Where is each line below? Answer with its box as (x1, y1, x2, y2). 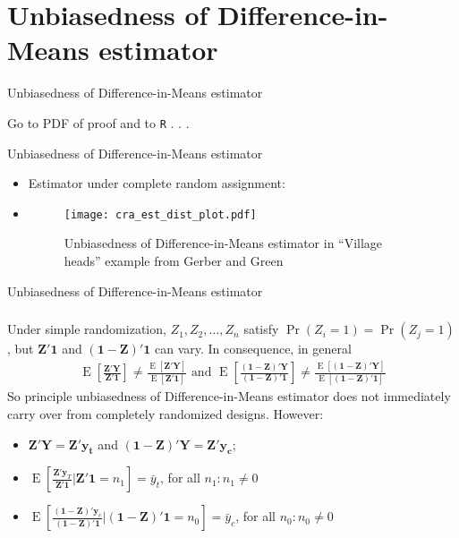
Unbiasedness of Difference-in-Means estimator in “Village (64, 234, 383, 252)
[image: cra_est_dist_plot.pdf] (64, 208, 257, 221)
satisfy (243, 320, 279, 338)
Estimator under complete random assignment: (28, 174, 285, 192)
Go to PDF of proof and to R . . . (7, 113, 190, 132)
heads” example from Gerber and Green (64, 252, 284, 269)
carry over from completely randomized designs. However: (7, 404, 324, 423)
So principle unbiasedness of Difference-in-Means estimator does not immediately (7, 387, 451, 406)
